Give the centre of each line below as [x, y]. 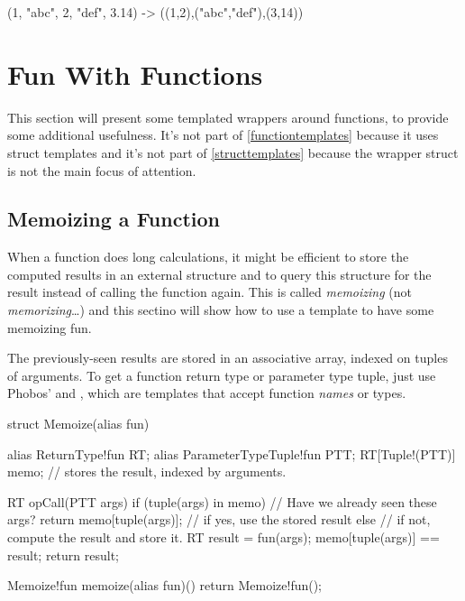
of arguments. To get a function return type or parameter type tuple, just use [222, 375]
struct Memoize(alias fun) [78, 424]
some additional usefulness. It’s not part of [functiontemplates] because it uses [223, 135]
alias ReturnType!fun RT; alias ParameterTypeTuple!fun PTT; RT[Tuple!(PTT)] [232, 453]
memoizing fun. [50, 327]
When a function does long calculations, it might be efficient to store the [208, 257]
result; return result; [63, 555]
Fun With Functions [135, 74]
